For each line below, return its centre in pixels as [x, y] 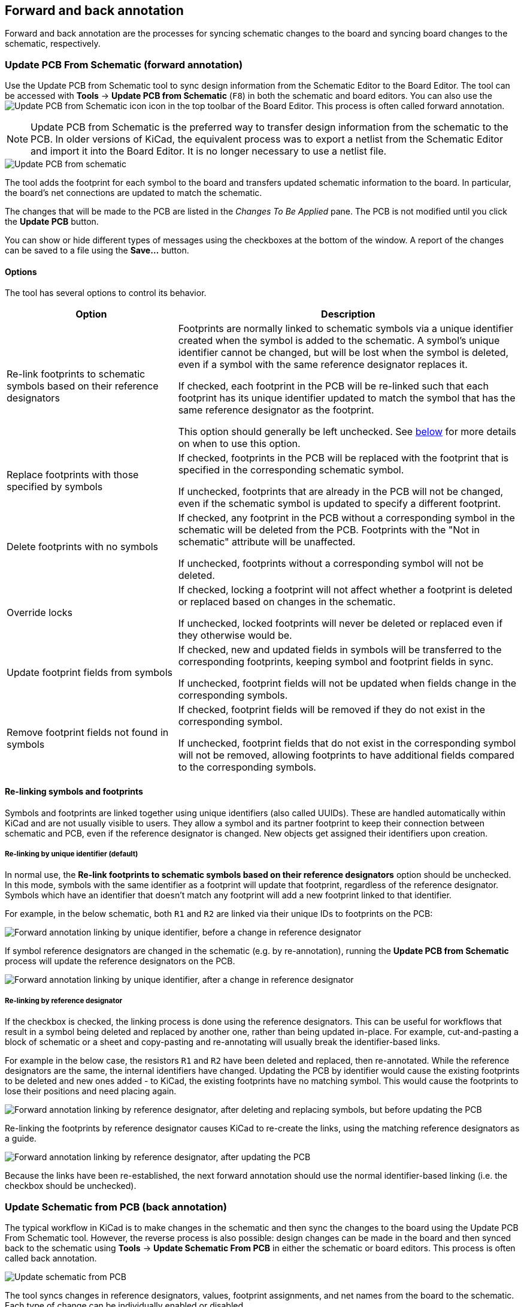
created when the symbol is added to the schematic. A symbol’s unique [339, 341]
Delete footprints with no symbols [83, 547]
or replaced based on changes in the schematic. [287, 602]
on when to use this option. [239, 444]
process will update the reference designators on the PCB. [120, 961]
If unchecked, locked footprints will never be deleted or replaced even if [340, 624]
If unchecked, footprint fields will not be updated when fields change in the [347, 683]
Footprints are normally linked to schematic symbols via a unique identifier [346, 329]
